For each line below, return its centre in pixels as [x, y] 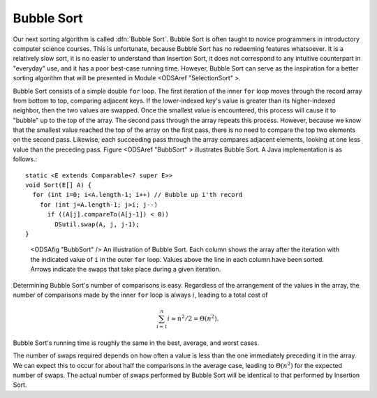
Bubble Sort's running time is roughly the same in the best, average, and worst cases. [136, 343]
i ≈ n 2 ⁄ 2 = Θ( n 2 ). [193, 318]
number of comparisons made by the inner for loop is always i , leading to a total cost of [140, 295]
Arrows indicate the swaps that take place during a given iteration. [126, 270]
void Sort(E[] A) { [59, 185]
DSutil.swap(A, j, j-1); [97, 224]
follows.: [25, 159]
